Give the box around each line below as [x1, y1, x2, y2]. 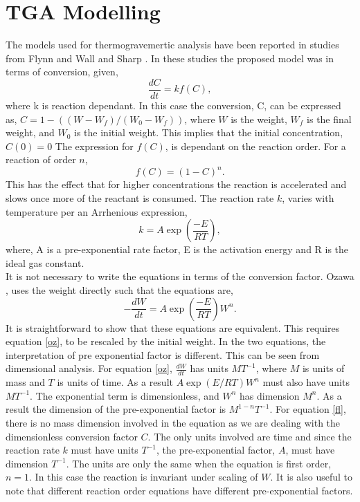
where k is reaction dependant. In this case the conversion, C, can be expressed [6, 97, 341, 112]
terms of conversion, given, [6, 64, 118, 79]
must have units [71, 443, 138, 457]
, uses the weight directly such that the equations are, [6, 283, 233, 297]
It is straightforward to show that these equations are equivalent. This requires [6, 320, 340, 335]
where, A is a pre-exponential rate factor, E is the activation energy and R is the [6, 242, 349, 257]
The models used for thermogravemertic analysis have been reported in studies [6, 37, 339, 52]
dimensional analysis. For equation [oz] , [6, 361, 172, 375]
